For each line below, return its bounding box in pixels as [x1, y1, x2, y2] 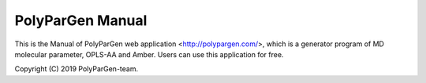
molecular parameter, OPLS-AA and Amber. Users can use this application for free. [14, 49, 284, 59]
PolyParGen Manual [14, 12, 148, 29]
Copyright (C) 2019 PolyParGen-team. [14, 64, 138, 74]
